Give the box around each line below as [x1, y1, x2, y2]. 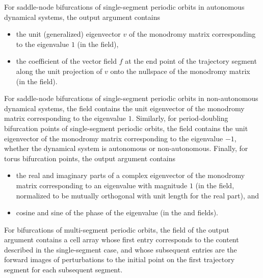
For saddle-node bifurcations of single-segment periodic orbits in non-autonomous [4, 93, 258, 104]
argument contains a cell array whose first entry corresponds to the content [4, 234, 239, 245]
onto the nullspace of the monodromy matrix [110, 65, 250, 76]
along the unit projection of [16, 65, 102, 76]
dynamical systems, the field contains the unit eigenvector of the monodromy [4, 103, 245, 113]
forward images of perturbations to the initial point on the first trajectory [4, 254, 235, 265]
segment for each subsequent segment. [4, 264, 123, 275]
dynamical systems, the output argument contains [4, 11, 161, 22]
